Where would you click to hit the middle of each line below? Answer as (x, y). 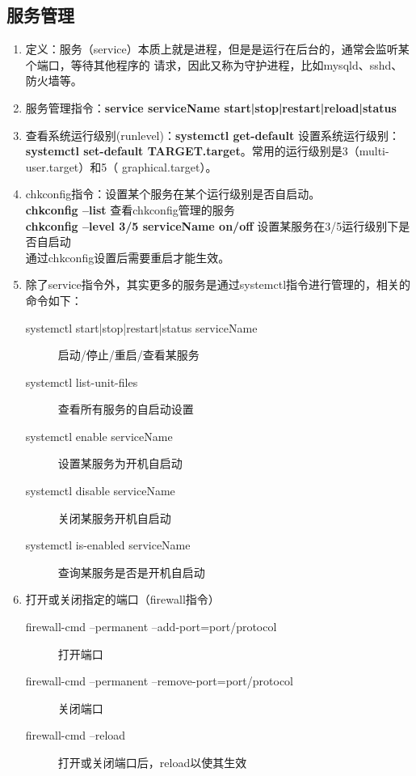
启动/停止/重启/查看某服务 (128, 355)
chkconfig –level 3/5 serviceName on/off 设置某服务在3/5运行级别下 (212, 225)
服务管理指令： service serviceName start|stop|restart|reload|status (211, 107)
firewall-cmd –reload (76, 735)
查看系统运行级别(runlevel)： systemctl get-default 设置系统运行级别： (212, 135)
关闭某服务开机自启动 (114, 517)
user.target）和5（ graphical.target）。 (121, 166)
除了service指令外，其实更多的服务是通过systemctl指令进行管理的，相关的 (218, 284)
